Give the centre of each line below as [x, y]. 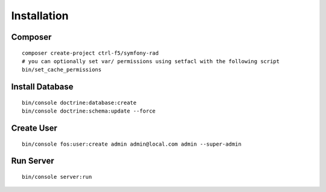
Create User [34, 128]
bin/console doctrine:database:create [79, 103]
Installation [40, 16]
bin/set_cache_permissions [62, 70]
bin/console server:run [57, 177]
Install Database [42, 87]
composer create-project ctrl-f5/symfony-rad [91, 53]
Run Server [33, 161]
